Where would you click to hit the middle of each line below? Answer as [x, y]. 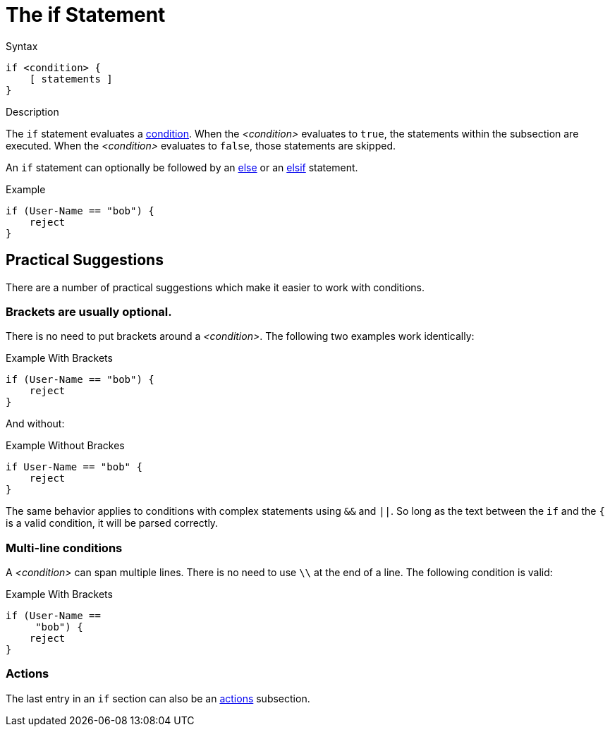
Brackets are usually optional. [89, 311]
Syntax [22, 46]
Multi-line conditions [64, 548]
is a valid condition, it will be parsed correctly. [112, 523]
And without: [35, 424]
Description [32, 111]
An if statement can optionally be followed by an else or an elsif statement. [182, 167]
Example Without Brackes [65, 446]
